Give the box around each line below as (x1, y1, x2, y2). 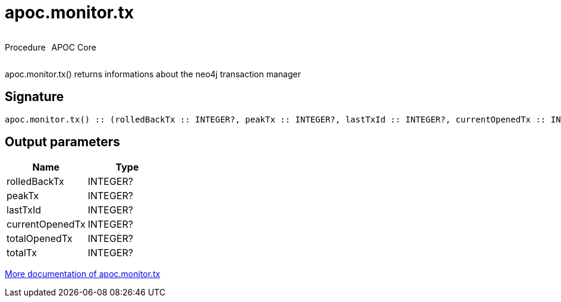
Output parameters (5, 134, 120, 150)
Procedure (5, 42, 46, 52)
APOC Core (51, 42, 96, 52)
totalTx (7, 247, 37, 259)
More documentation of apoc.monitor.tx (5, 269, 160, 279)
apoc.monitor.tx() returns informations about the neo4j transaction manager (5, 68, 301, 79)
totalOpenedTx (7, 232, 73, 245)
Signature (5, 89, 64, 105)
